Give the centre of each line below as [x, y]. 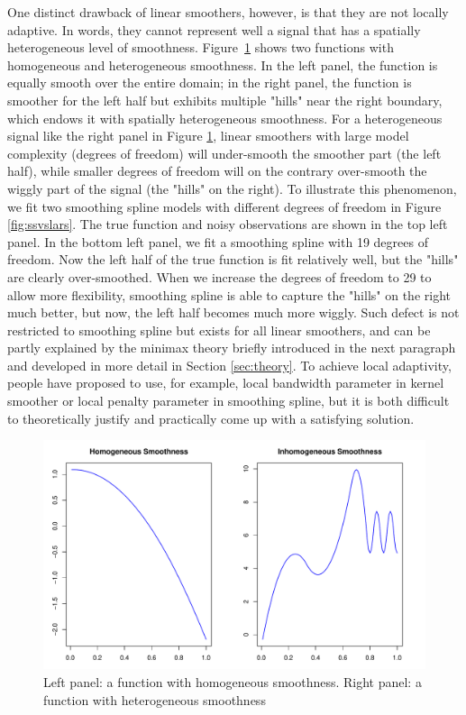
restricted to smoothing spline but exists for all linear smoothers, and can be [219, 330]
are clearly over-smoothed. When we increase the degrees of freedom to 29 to [219, 276]
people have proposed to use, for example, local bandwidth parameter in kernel [226, 383]
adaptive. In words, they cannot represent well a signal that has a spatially [214, 29]
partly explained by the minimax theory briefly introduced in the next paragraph [232, 348]
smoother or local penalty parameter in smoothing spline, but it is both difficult [228, 401]
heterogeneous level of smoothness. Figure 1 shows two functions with [201, 47]
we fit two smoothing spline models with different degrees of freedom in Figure [224, 206]
